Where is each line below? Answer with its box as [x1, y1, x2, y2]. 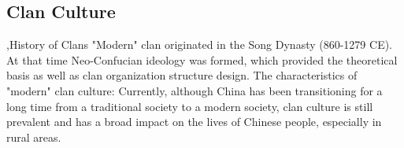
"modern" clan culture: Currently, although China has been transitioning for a [6, 82, 383, 98]
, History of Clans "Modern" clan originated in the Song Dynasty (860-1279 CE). [6, 36, 392, 53]
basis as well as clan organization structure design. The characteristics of [6, 67, 358, 83]
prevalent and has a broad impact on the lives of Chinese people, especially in [6, 113, 382, 130]
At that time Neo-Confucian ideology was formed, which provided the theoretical [6, 51, 398, 68]
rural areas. [6, 128, 61, 145]
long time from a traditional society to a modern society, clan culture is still [6, 98, 373, 114]
